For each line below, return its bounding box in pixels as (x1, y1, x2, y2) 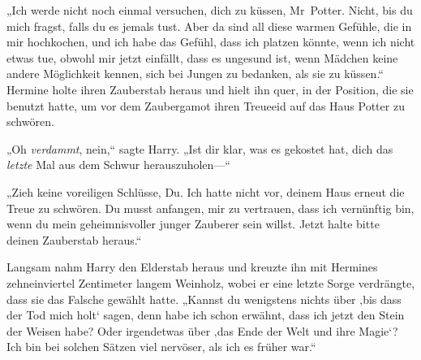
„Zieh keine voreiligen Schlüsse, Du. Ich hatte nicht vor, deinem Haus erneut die (6, 183, 405, 200)
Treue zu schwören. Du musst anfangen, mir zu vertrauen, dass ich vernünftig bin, (6, 199, 415, 216)
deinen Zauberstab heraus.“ (6, 231, 142, 248)
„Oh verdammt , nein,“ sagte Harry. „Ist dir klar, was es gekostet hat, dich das (6, 140, 393, 157)
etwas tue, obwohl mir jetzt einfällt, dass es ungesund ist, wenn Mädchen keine (6, 49, 398, 66)
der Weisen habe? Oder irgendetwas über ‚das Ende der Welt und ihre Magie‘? (6, 322, 398, 339)
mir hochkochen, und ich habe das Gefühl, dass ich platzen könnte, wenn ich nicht (6, 33, 415, 50)
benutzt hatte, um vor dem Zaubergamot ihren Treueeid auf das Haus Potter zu (6, 97, 405, 114)
